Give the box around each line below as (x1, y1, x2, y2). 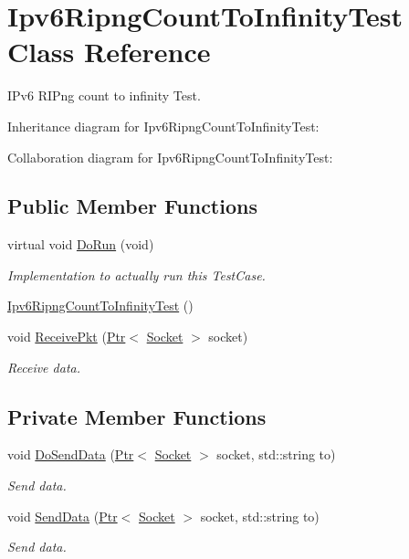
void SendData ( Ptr (7, 506, 118, 525)
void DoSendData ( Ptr (7, 445, 134, 464)
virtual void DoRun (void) (7, 235, 154, 254)
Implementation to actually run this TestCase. (7, 265, 266, 284)
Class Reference (7, 33, 211, 70)
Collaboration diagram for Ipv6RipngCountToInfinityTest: (7, 147, 333, 166)
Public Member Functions (7, 192, 257, 220)
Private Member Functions (7, 402, 267, 430)
